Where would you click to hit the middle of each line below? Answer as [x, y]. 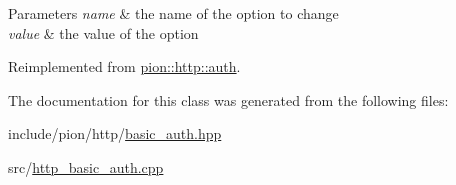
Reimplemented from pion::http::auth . [124, 66]
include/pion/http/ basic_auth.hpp [115, 133]
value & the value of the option [103, 32]
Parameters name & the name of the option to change [173, 13]
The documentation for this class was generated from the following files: [228, 99]
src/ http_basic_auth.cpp [86, 166]
